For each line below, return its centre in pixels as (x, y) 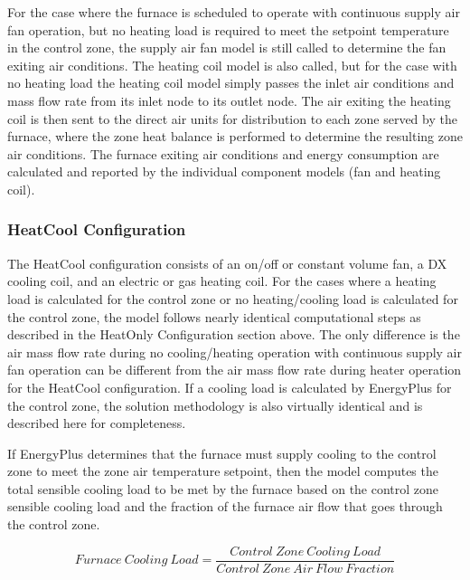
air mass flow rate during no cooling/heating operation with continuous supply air (235, 352)
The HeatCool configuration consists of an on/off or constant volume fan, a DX (227, 263)
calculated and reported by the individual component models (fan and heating (224, 171)
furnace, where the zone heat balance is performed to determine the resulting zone (235, 136)
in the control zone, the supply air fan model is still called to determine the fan (227, 48)
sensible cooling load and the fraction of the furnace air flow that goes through (225, 506)
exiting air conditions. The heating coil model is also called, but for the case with (232, 65)
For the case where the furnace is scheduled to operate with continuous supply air (234, 12)
